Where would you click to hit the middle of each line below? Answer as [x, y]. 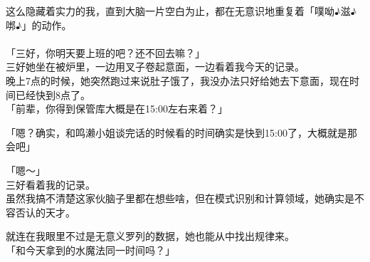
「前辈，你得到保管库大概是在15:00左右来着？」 [117, 109]
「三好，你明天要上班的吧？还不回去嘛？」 [105, 52]
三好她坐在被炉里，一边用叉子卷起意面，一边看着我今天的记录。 [155, 67]
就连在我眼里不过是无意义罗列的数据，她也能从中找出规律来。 [150, 236]
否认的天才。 [45, 212]
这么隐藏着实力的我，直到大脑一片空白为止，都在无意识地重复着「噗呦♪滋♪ [181, 11]
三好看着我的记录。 [51, 184]
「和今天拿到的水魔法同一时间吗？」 [90, 250]
